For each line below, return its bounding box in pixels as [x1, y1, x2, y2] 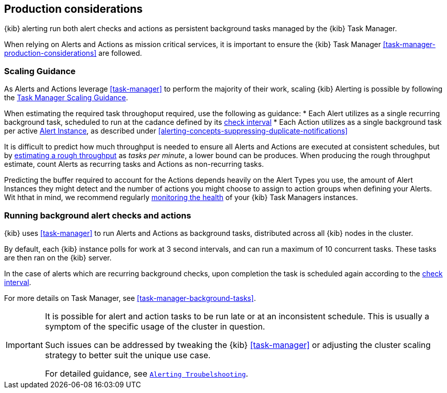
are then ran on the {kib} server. [4, 253, 112, 262]
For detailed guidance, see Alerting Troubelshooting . [45, 368, 248, 379]
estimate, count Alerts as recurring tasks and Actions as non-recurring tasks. [4, 160, 264, 169]
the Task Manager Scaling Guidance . [4, 93, 129, 102]
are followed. [98, 49, 142, 58]
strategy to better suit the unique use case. [45, 350, 211, 360]
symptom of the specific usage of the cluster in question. [45, 321, 265, 332]
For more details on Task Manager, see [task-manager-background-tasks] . [4, 293, 256, 302]
